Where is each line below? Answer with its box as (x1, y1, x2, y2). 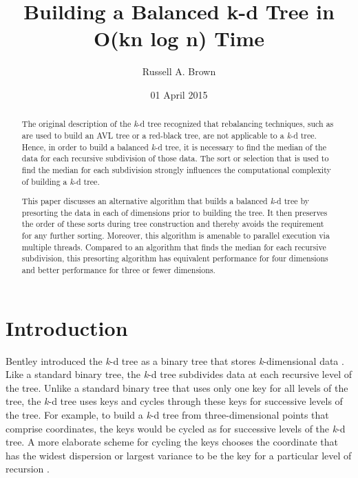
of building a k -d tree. (21, 175, 100, 187)
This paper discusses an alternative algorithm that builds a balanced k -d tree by (21, 195, 310, 207)
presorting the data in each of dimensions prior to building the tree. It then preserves (21, 206, 328, 218)
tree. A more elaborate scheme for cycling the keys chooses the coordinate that (6, 435, 339, 449)
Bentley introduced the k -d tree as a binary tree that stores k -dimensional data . (6, 353, 344, 368)
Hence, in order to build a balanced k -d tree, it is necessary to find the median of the (21, 141, 326, 152)
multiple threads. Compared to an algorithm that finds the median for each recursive (21, 241, 326, 252)
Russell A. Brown (142, 64, 216, 79)
